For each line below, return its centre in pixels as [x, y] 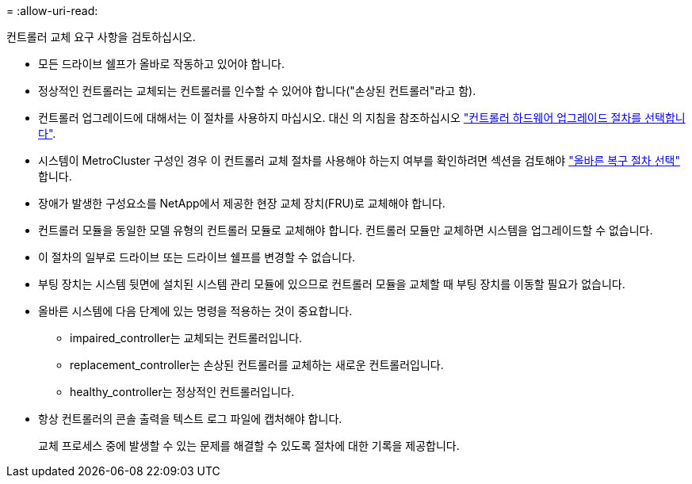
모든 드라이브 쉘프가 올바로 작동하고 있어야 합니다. [162, 64]
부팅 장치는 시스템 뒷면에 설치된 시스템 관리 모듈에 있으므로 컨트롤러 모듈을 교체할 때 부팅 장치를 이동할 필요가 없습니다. [332, 284]
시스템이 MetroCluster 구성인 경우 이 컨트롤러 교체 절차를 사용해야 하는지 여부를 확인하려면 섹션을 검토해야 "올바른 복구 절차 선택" [359, 160]
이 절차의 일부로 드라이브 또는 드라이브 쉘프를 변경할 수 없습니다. [197, 257]
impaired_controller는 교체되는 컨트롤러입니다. [186, 338]
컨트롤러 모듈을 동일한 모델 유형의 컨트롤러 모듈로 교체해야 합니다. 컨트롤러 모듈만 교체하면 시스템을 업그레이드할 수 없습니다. [346, 230]
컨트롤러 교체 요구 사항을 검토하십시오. [101, 37]
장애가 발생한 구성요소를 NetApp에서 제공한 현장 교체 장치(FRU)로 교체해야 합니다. [242, 203]
